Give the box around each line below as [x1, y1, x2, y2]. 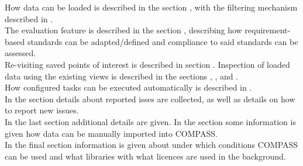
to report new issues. [5, 104, 79, 116]
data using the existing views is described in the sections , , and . [5, 70, 239, 82]
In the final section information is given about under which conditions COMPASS [5, 139, 298, 151]
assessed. [5, 47, 36, 59]
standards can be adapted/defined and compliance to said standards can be [27, 35, 298, 47]
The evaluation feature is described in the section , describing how [5, 24, 242, 36]
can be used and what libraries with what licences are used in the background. [5, 150, 286, 162]
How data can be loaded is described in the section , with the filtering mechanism [5, 1, 298, 13]
